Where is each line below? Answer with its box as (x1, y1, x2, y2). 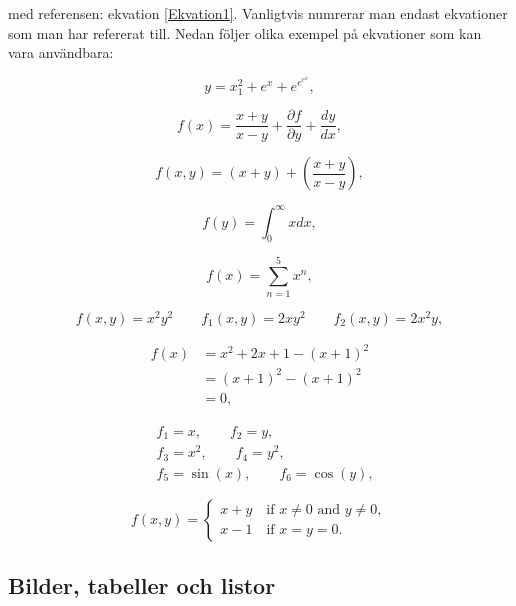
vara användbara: (8, 42, 114, 63)
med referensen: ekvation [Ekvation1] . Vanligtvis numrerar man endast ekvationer (8, 3, 508, 23)
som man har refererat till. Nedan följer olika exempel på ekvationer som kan (8, 22, 482, 43)
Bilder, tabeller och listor (8, 570, 276, 601)
